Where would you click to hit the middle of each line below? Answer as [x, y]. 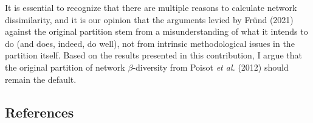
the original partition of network [65, 67]
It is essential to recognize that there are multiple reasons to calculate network [151, 7]
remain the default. [41, 79]
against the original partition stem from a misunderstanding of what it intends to [156, 31]
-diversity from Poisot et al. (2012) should [211, 67]
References [40, 112]
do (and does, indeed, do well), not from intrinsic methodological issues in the [150, 43]
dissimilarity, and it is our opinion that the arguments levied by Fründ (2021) [149, 19]
